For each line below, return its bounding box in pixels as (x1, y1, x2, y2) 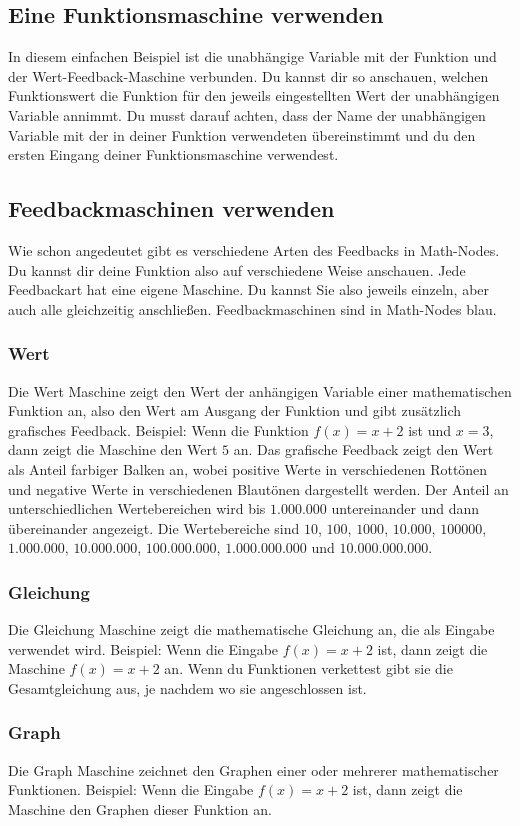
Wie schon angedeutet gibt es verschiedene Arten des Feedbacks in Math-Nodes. (8, 239, 500, 260)
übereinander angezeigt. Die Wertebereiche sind (8, 517, 300, 538)
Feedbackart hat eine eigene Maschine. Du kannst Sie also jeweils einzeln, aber (8, 279, 490, 300)
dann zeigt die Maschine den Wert (8, 439, 218, 460)
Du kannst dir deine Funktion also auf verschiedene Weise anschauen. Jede (8, 259, 466, 280)
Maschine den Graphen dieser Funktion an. (8, 798, 272, 819)
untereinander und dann (331, 498, 480, 519)
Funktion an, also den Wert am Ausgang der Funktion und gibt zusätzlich (8, 400, 462, 421)
